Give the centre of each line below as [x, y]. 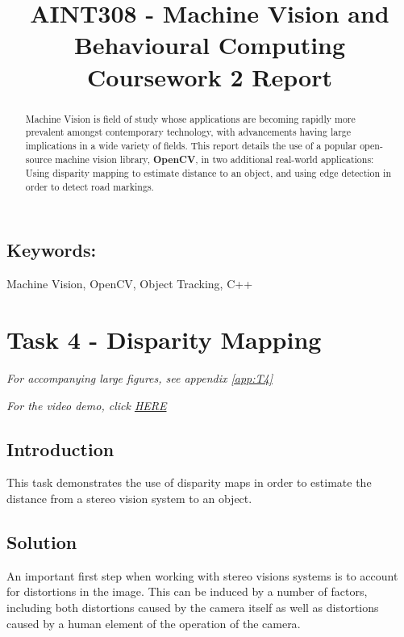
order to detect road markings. [90, 186]
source [39, 159]
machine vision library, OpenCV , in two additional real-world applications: [214, 159]
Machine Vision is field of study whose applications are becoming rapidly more [190, 118]
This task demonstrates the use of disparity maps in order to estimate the [189, 482]
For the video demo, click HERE [87, 405]
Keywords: [52, 250]
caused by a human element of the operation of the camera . [154, 623]
